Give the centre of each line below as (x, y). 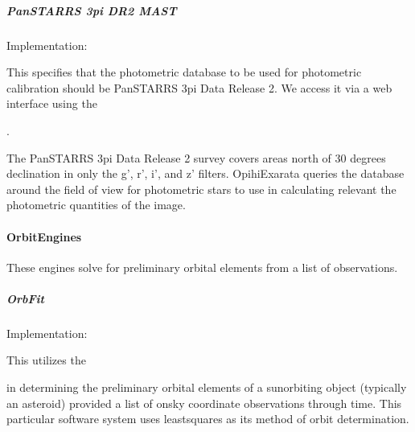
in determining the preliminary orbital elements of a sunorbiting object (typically (207, 387)
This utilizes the (46, 360)
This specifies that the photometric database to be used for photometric (184, 72)
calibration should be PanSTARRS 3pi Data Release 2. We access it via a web (199, 87)
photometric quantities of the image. (96, 205)
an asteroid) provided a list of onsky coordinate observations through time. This (204, 403)
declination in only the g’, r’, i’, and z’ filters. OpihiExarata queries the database (205, 173)
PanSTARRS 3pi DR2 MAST (92, 10)
